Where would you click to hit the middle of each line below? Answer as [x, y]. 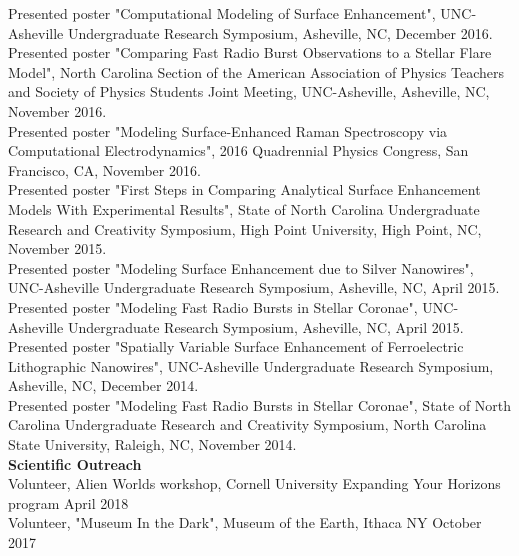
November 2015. [57, 248]
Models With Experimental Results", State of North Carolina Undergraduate [244, 208]
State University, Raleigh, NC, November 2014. [152, 444]
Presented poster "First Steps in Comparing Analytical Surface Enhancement [244, 189]
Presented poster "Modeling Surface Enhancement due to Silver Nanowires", [241, 267]
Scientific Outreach [75, 463]
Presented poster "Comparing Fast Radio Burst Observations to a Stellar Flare [250, 52]
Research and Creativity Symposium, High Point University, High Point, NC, [245, 228]
